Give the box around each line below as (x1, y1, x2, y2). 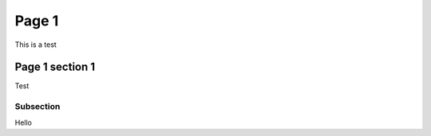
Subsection (14, 101, 61, 112)
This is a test (14, 40, 57, 49)
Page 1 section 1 (14, 60, 96, 74)
